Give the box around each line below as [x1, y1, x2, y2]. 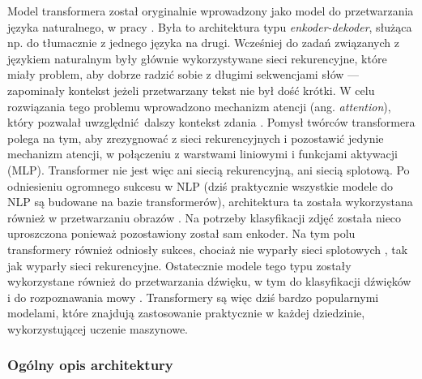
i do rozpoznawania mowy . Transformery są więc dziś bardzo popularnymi [7, 288, 379, 305]
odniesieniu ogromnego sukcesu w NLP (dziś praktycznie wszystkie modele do [7, 177, 394, 194]
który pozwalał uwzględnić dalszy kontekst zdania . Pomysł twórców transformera [7, 114, 416, 131]
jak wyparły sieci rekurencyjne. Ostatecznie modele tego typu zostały [7, 256, 352, 273]
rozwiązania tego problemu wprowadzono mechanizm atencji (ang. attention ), [7, 97, 391, 114]
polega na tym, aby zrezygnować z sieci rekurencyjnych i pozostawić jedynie [7, 129, 384, 146]
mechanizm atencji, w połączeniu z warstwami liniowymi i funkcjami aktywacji [7, 145, 398, 162]
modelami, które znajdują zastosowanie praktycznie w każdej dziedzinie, [7, 304, 365, 321]
